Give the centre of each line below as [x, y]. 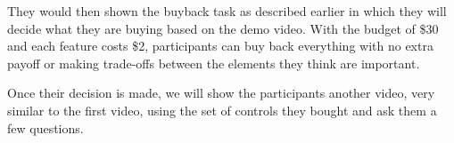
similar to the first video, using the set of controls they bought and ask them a [222, 110]
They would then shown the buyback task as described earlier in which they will [227, 11]
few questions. [45, 127]
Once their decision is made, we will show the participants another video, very [221, 93]
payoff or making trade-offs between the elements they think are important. [214, 63]
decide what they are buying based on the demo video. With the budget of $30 [223, 28]
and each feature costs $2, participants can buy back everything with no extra [220, 46]
